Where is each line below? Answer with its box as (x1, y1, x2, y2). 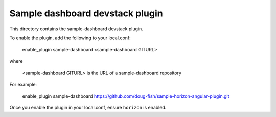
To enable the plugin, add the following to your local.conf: (9, 35, 131, 41)
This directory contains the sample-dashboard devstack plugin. (9, 26, 143, 32)
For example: (9, 81, 37, 87)
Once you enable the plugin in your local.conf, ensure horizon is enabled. (9, 105, 167, 111)
